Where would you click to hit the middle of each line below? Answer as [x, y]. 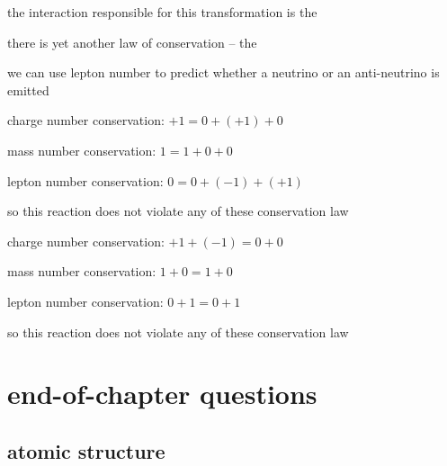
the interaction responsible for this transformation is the [162, 12]
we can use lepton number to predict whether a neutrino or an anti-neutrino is [223, 72]
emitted [28, 90]
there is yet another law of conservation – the [132, 42]
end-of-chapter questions [162, 394]
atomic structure [86, 450]
